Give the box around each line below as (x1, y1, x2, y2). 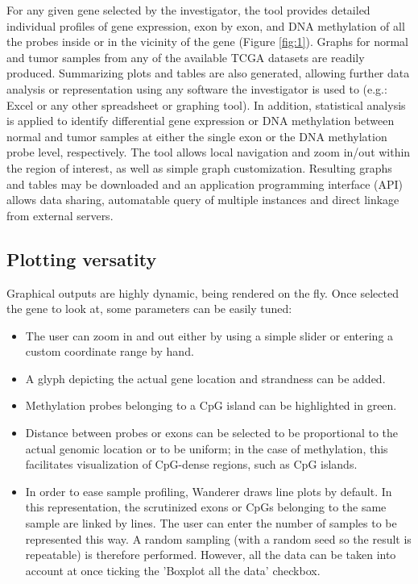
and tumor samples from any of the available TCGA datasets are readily (6, 48, 365, 65)
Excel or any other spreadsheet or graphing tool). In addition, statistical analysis (6, 96, 406, 113)
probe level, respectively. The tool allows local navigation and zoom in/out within (6, 144, 411, 161)
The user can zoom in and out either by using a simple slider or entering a (25, 327, 394, 344)
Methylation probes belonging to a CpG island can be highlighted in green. (25, 397, 397, 414)
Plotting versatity (6, 246, 157, 271)
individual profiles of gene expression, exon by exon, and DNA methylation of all (6, 17, 405, 34)
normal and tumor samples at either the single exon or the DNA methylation (6, 127, 387, 144)
